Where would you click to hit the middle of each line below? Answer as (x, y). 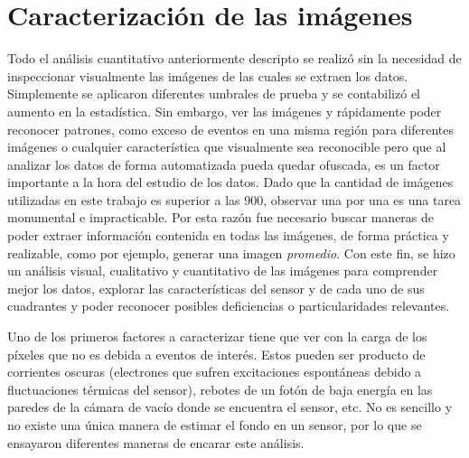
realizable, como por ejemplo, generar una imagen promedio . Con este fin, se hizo (231, 252)
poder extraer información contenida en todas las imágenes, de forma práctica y (228, 235)
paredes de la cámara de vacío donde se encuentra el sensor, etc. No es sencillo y (230, 407)
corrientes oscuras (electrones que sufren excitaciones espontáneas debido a (215, 372)
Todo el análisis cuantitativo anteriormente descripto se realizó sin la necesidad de (234, 58)
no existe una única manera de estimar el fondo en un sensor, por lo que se (215, 425)
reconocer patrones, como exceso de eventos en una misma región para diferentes (231, 129)
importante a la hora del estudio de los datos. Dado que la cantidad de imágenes (230, 182)
